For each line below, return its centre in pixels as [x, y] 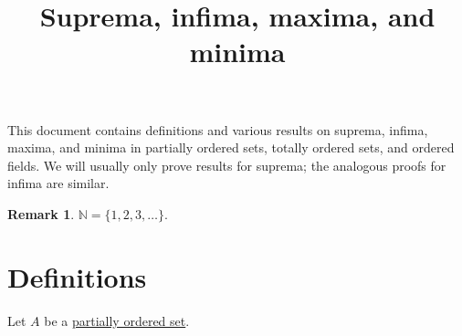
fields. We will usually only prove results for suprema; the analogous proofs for [227, 165]
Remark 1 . [41, 213]
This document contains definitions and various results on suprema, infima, [218, 129]
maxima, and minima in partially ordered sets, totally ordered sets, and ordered [231, 147]
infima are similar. [58, 183]
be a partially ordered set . [117, 320]
